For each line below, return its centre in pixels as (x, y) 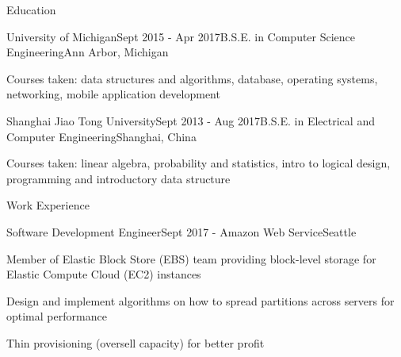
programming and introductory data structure (118, 178)
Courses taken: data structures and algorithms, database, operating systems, (192, 78)
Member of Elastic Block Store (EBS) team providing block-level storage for (191, 258)
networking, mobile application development (113, 94)
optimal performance (57, 316)
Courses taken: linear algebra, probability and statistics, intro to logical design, (199, 163)
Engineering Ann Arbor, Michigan (88, 52)
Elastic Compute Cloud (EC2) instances (104, 274)
